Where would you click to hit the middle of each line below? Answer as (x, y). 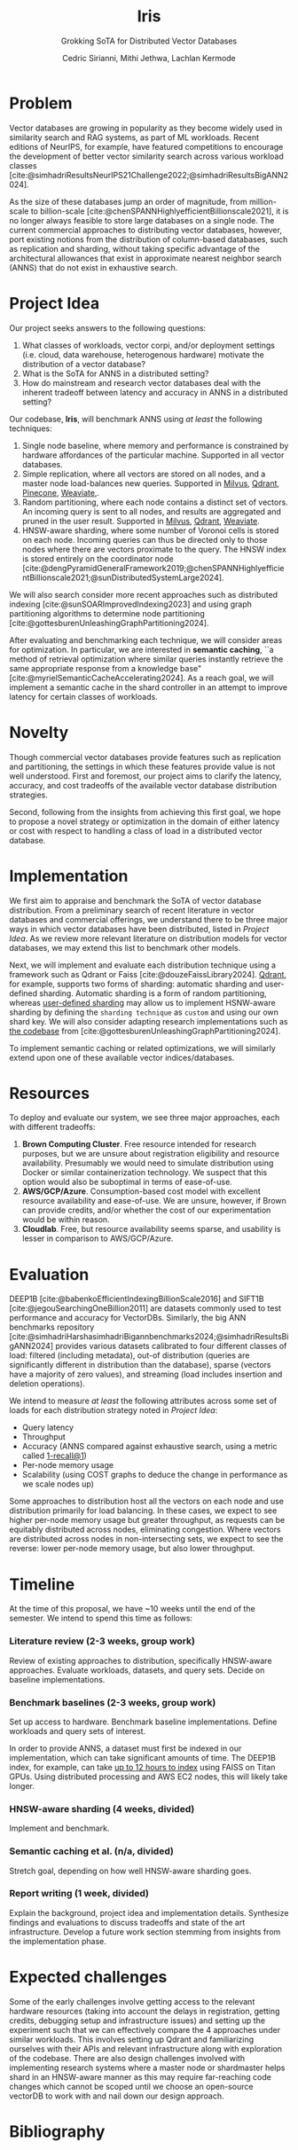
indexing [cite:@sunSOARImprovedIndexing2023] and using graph (131, 604)
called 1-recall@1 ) (54, 1456)
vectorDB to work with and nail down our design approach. (117, 2096)
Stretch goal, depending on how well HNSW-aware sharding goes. (130, 1871)
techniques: (31, 428)
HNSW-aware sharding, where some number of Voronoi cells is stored (150, 530)
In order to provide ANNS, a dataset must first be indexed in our (125, 1748)
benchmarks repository (52, 1327)
